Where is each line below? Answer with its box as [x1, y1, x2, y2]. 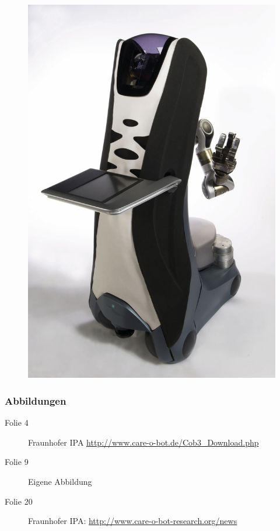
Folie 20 [5, 495, 33, 507]
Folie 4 [5, 416, 29, 429]
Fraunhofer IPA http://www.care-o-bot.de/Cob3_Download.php [28, 436, 259, 448]
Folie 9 [5, 456, 29, 468]
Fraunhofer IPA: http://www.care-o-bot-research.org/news [28, 515, 237, 527]
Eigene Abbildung [28, 475, 92, 488]
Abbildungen [5, 394, 66, 408]
